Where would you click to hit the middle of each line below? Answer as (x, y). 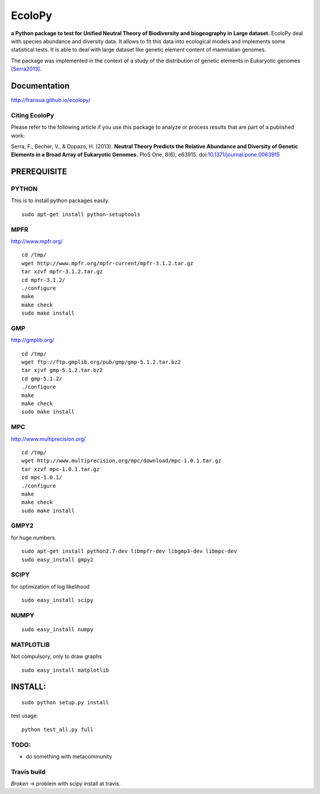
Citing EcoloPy (33, 115)
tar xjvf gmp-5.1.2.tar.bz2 (62, 370)
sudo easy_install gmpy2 (57, 560)
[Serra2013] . (26, 69)
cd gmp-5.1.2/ (42, 379)
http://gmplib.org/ (33, 340)
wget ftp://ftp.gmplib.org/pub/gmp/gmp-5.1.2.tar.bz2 (101, 362)
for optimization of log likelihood (50, 586)
